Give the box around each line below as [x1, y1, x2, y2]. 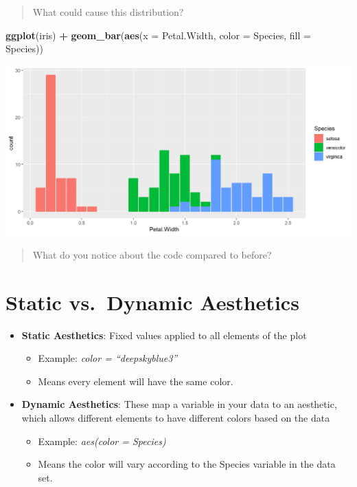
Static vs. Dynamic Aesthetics [5, 288, 299, 316]
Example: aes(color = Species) [38, 433, 166, 448]
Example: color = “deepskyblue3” [38, 351, 178, 365]
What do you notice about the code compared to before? [32, 247, 272, 261]
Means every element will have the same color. [38, 374, 233, 388]
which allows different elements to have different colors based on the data [21, 411, 330, 425]
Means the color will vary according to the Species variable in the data [38, 457, 336, 471]
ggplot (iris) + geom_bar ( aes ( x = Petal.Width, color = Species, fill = [5, 28, 311, 42]
